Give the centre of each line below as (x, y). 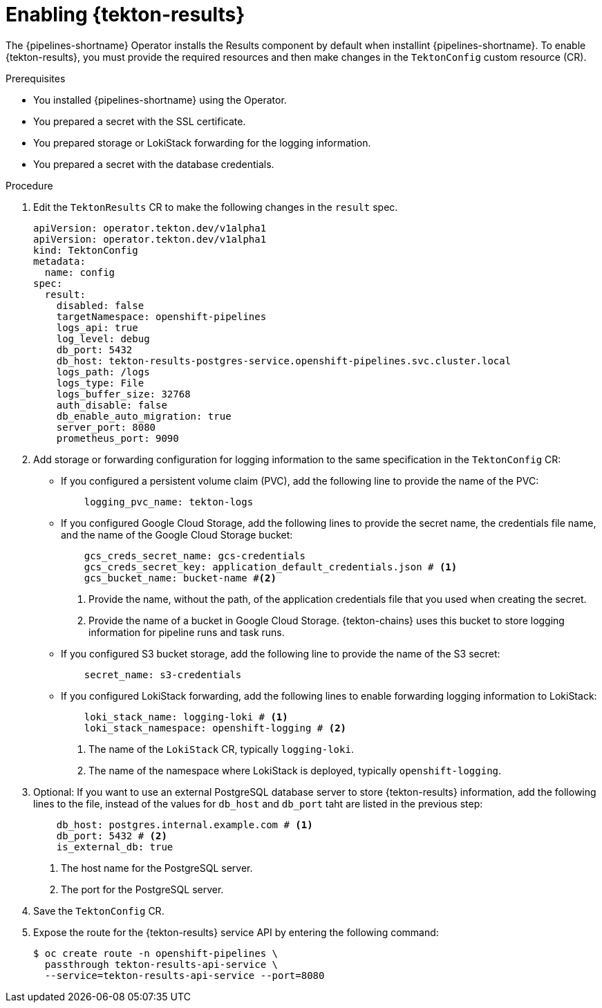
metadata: (59, 261)
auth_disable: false (112, 405)
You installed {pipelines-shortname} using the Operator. (160, 100)
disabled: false (100, 305)
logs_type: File (100, 383)
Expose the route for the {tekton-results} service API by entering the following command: (236, 932)
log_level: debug (103, 338)
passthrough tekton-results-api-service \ (161, 964)
